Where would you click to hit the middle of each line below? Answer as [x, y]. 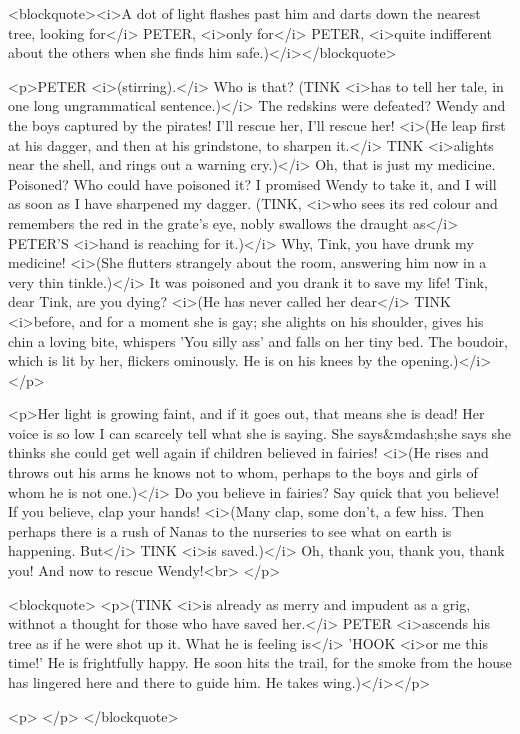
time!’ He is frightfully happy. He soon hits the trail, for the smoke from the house [260, 662]
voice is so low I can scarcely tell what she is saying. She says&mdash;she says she [259, 432]
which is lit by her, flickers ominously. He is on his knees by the [202, 360]
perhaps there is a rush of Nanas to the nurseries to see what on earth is [230, 530]
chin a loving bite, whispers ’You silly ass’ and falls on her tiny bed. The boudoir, [258, 340]
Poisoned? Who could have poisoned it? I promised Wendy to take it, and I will [252, 183]
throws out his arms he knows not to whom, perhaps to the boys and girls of [243, 472]
